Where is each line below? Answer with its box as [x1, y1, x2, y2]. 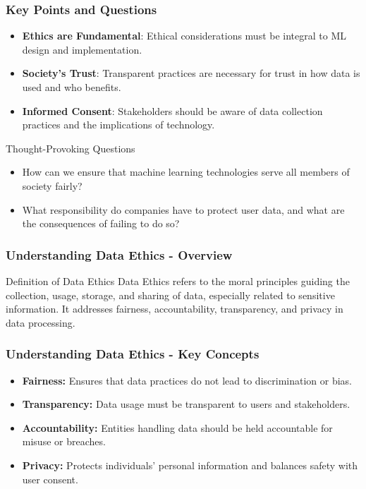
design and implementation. [22, 42, 142, 56]
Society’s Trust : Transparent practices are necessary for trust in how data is [22, 66, 360, 80]
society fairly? [22, 178, 83, 193]
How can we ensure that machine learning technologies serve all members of [22, 164, 350, 179]
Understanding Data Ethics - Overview [6, 246, 233, 263]
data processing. [6, 315, 75, 330]
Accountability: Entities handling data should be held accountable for [22, 420, 333, 435]
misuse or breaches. [22, 434, 106, 449]
